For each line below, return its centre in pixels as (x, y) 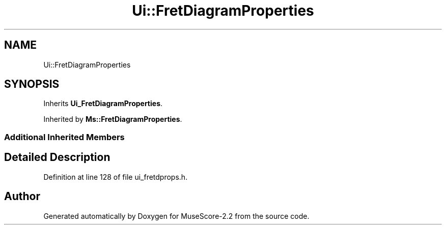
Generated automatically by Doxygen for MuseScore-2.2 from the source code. (176, 216)
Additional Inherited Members (64, 137)
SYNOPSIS (32, 84)
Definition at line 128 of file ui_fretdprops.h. (116, 177)
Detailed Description (57, 157)
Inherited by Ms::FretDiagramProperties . (113, 119)
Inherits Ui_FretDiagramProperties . (103, 104)
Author (22, 197)
